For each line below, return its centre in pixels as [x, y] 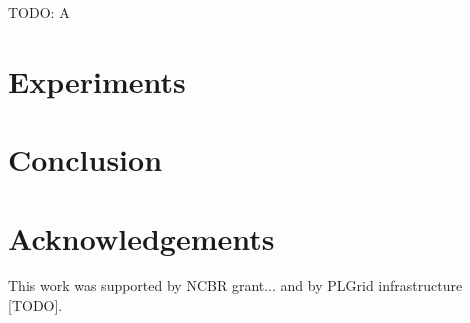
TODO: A [39, 12]
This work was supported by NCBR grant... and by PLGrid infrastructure [235, 285]
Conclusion [85, 159]
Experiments [97, 80]
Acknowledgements [141, 237]
